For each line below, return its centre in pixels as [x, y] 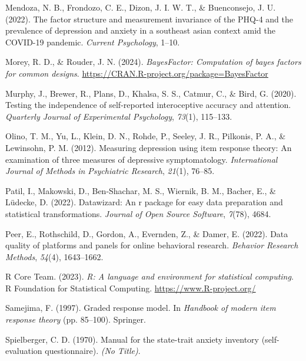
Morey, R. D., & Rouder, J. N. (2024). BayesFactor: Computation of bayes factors [153, 62]
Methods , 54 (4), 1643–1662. [54, 256]
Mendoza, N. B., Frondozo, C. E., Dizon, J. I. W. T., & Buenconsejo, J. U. [141, 7]
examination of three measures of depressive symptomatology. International [142, 159]
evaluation [24, 351]
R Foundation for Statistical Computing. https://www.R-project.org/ [131, 288]
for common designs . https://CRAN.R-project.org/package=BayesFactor [137, 73]
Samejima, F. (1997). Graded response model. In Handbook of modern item [141, 308]
